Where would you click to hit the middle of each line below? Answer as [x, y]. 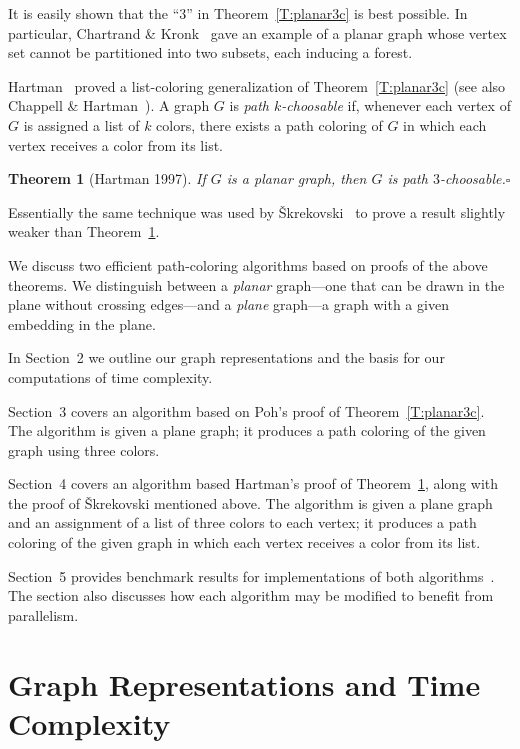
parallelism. [43, 614]
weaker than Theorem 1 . [84, 231]
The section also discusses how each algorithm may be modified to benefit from [251, 595]
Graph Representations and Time [244, 683]
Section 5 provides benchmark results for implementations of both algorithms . [251, 575]
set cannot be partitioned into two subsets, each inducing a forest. [210, 52]
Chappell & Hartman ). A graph [109, 105]
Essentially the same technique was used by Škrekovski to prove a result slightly [257, 211]
